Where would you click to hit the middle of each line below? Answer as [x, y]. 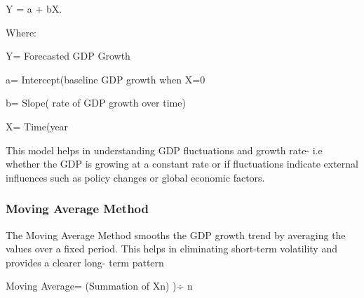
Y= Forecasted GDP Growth [68, 56]
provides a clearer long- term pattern [85, 262]
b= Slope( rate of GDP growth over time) [96, 103]
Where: [21, 32]
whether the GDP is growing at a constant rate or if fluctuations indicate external [182, 164]
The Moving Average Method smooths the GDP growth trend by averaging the [176, 235]
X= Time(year [37, 126]
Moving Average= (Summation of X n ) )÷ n [99, 286]
